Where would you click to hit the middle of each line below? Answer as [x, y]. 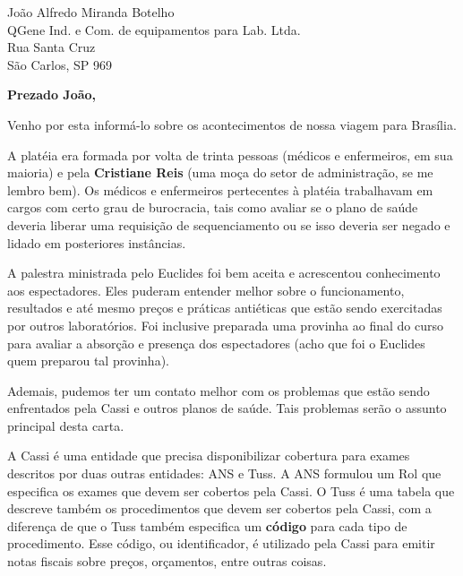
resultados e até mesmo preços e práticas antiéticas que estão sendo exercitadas [225, 308]
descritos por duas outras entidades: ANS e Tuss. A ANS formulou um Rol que [224, 473]
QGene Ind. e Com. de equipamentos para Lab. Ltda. [154, 29]
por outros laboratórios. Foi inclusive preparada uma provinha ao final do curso [226, 325]
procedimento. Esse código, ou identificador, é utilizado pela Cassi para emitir [221, 543]
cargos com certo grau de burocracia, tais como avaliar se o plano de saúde [213, 207]
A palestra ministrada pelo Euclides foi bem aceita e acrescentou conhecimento [224, 273]
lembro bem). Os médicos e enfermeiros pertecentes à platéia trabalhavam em [220, 189]
